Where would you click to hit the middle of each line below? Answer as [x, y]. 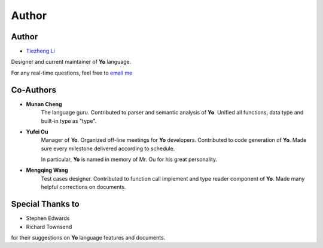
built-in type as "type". [69, 121]
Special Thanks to [45, 204]
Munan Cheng [44, 104]
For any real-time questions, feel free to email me [72, 73]
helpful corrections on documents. [83, 187]
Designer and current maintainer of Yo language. [71, 62]
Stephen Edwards [48, 218]
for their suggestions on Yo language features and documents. [88, 237]
